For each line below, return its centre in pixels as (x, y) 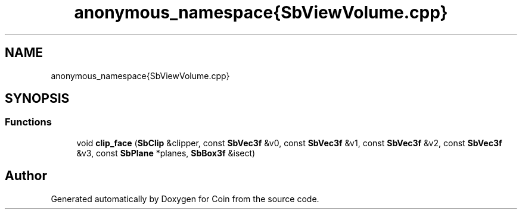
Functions (28, 122)
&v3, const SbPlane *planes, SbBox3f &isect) (166, 153)
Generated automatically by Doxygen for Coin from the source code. (185, 199)
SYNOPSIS (37, 99)
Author (26, 176)
